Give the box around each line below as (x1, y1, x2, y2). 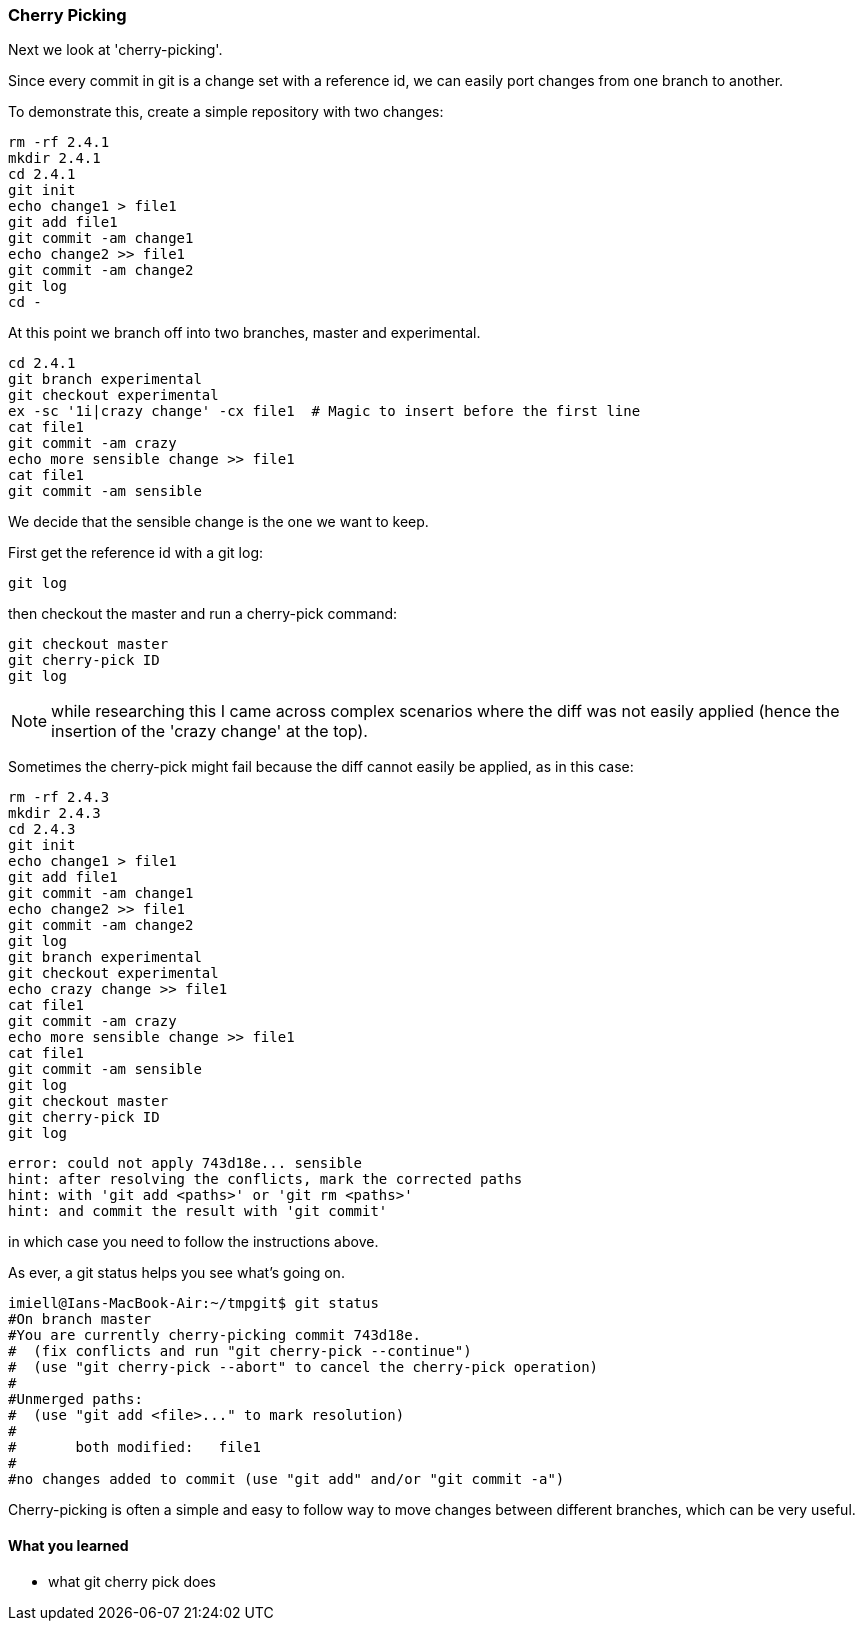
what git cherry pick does (48, 1572, 216, 1590)
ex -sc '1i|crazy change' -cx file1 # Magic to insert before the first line (8, 403, 641, 420)
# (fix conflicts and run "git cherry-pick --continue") (8, 1343, 472, 1360)
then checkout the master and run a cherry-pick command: (8, 605, 398, 623)
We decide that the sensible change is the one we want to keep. (8, 513, 429, 531)
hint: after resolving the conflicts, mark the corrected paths (8, 1171, 523, 1188)
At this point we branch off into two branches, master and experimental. (8, 324, 481, 342)
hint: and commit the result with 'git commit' (8, 1203, 388, 1220)
